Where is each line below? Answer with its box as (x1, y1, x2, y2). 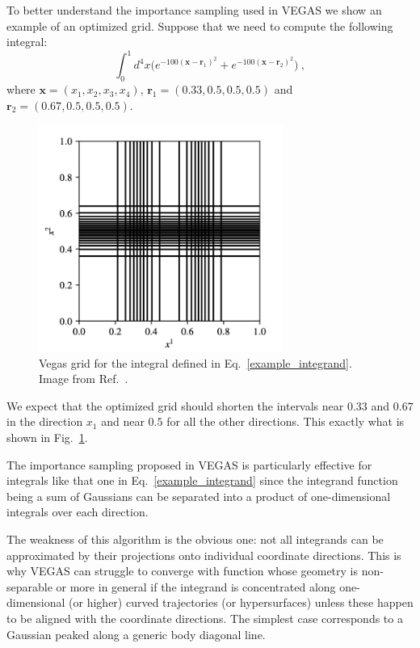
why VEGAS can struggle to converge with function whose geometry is (6, 562, 359, 579)
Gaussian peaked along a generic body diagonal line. (6, 625, 266, 642)
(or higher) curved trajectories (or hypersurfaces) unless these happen (69, 594, 414, 611)
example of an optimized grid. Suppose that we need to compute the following (6, 17, 393, 34)
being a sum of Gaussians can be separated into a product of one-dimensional (6, 487, 391, 504)
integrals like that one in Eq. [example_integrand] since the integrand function (6, 472, 398, 489)
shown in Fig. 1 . (6, 429, 88, 446)
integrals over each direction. (6, 503, 149, 520)
